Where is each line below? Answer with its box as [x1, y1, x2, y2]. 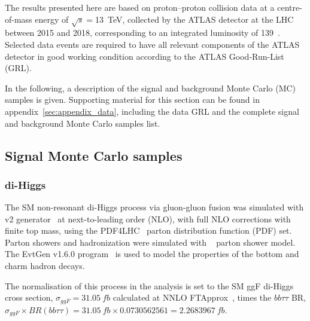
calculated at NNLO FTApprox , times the [113, 291, 272, 304]
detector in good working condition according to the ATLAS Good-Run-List [5, 50, 284, 62]
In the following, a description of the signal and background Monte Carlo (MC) [5, 81, 296, 94]
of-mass [5, 13, 32, 25]
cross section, [5, 291, 53, 304]
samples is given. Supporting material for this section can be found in [5, 93, 260, 106]
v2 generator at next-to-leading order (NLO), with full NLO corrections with [5, 212, 291, 225]
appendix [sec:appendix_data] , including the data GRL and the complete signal [5, 105, 299, 117]
